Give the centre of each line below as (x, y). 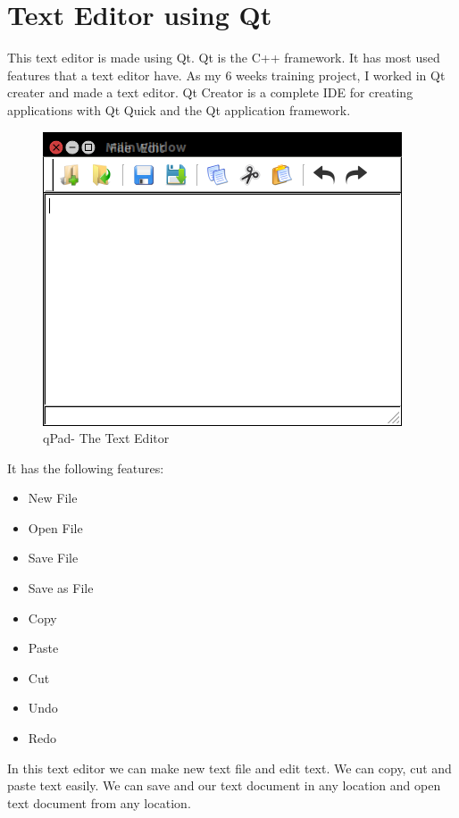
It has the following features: (86, 467)
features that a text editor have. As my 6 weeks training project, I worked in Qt (226, 75)
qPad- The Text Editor (106, 438)
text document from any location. (99, 802)
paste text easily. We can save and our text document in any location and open (224, 785)
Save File (53, 558)
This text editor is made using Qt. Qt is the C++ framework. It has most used (224, 58)
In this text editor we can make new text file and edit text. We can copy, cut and (229, 768)
